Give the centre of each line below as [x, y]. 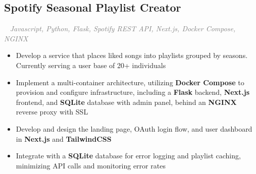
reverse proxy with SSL [52, 112]
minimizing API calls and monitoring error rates [91, 165]
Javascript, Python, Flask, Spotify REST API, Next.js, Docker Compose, [123, 28]
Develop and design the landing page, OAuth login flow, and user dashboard [134, 128]
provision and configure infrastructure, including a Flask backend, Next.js [133, 92]
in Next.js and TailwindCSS [64, 138]
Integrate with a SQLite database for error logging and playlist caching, [128, 156]
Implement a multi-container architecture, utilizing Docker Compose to [130, 82]
